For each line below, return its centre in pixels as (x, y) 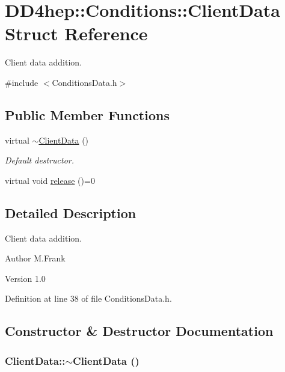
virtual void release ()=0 (50, 180)
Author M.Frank (35, 258)
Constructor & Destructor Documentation (139, 331)
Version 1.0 (25, 278)
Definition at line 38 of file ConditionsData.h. (88, 298)
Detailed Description (71, 212)
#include (22, 82)
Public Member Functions (87, 114)
